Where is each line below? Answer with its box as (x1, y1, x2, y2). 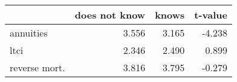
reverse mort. (10, 60, 65, 74)
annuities (10, 26, 48, 40)
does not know (74, 8, 146, 22)
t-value (194, 8, 228, 22)
